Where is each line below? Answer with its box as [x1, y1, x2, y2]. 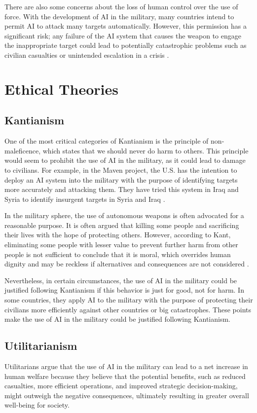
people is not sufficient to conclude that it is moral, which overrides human [4, 249, 231, 259]
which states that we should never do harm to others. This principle [42, 145, 249, 155]
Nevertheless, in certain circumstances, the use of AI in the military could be [4, 275, 237, 285]
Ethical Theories [4, 78, 118, 99]
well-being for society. [4, 400, 70, 410]
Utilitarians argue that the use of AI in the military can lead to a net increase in [4, 361, 248, 372]
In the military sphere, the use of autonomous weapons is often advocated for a [4, 210, 244, 221]
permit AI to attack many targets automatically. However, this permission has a [4, 21, 247, 31]
